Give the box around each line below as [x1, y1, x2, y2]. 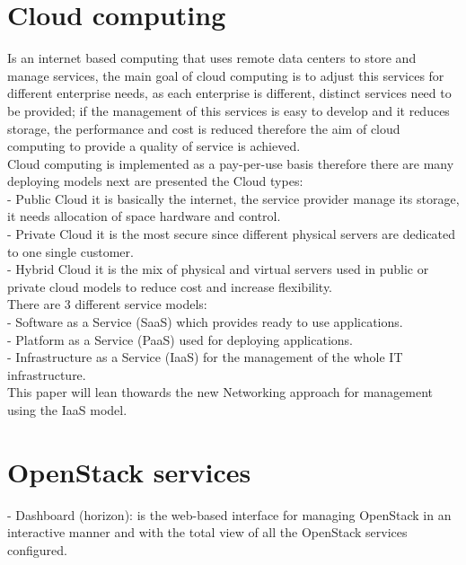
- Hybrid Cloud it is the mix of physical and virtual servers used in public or [7, 260, 429, 278]
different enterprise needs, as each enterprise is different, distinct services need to [7, 84, 452, 102]
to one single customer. [7, 242, 134, 260]
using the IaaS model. [7, 401, 127, 419]
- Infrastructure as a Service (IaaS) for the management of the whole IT [7, 348, 403, 366]
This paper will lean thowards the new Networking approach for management [7, 383, 434, 402]
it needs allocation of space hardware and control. [7, 207, 281, 225]
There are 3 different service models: [7, 295, 207, 313]
